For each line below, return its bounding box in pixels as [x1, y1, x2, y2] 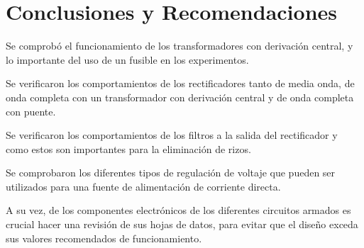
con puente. [6, 103, 56, 118]
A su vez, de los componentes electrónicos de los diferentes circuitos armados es [6, 203, 351, 218]
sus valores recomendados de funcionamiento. [6, 230, 202, 245]
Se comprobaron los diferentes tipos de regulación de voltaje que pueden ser [6, 165, 336, 180]
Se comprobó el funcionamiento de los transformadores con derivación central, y [6, 38, 353, 53]
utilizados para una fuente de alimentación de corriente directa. [6, 179, 281, 193]
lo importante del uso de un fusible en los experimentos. [6, 52, 249, 67]
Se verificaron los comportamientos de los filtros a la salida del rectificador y [6, 128, 338, 142]
